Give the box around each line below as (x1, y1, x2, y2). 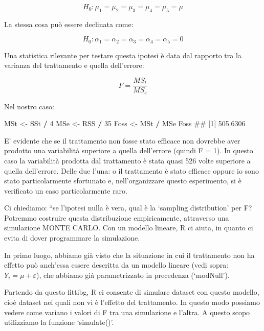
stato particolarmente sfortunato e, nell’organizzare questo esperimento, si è (4, 175, 241, 186)
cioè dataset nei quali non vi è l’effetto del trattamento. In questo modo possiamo (4, 297, 260, 308)
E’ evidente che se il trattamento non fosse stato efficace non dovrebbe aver (4, 135, 240, 146)
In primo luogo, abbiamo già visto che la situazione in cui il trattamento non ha (4, 249, 255, 260)
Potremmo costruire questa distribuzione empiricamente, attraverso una (4, 212, 229, 223)
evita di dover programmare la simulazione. (4, 232, 140, 243)
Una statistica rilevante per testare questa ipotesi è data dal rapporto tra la (4, 50, 241, 60)
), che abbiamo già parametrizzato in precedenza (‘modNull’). (36, 269, 230, 280)
